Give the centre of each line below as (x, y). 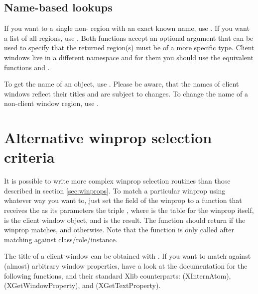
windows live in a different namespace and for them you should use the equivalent (129, 57)
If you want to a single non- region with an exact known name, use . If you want (127, 28)
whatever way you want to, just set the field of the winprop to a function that (123, 200)
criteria (29, 157)
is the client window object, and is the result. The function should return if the (125, 220)
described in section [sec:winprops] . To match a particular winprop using (115, 190)
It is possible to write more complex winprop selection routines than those (117, 181)
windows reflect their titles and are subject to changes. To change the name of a (126, 93)
